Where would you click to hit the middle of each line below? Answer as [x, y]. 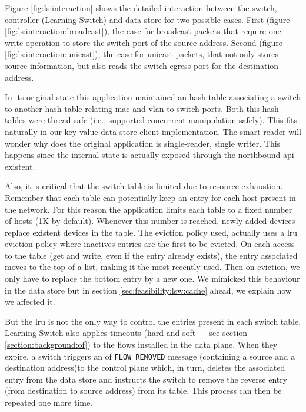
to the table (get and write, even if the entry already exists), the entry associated [151, 255]
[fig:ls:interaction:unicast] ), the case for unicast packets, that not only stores [142, 54]
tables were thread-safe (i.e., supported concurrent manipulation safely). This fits [151, 120]
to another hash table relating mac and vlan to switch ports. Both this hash [142, 108]
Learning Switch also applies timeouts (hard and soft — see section [126, 333]
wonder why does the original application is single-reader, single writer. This [143, 143]
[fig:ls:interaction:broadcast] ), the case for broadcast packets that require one [143, 31]
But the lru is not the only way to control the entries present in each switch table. [153, 321]
